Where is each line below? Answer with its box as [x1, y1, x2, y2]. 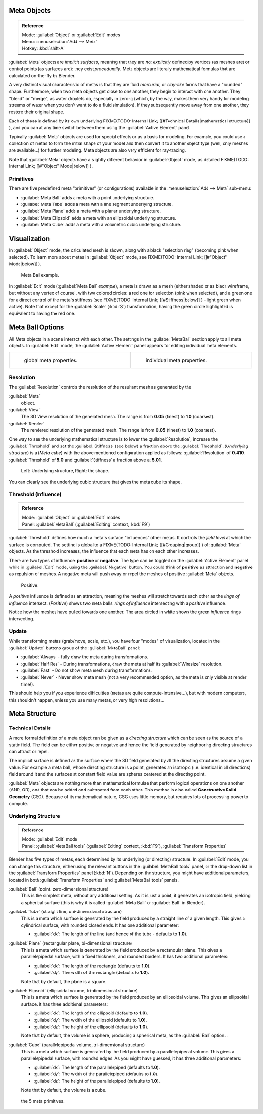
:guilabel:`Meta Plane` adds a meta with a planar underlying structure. [21, 208, 161, 214]
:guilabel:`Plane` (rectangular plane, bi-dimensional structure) [9, 940, 132, 946]
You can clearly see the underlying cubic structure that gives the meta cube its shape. [9, 479, 182, 485]
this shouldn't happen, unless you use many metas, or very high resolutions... [9, 697, 165, 703]
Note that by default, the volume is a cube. [21, 1087, 107, 1093]
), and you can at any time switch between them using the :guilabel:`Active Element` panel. [9, 125, 191, 131]
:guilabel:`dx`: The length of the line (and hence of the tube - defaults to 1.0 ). [33, 931, 188, 937]
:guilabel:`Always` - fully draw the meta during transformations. [21, 654, 149, 660]
